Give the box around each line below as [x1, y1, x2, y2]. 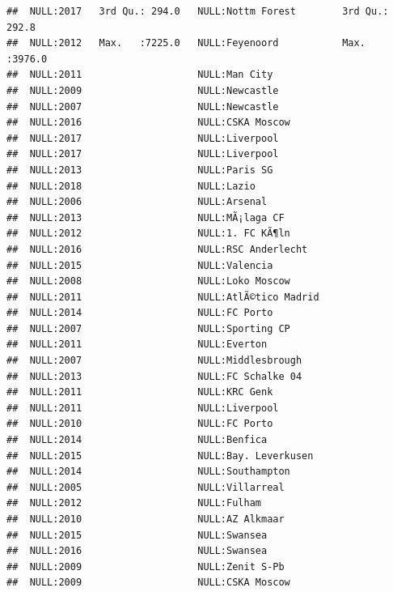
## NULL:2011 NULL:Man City [6, 69, 273, 81]
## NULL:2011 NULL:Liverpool [6, 402, 279, 414]
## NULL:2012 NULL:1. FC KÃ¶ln [6, 228, 290, 240]
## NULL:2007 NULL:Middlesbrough [6, 355, 302, 367]
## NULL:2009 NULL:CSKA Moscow [6, 577, 290, 589]
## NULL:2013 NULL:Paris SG [6, 164, 273, 176]
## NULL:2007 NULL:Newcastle [6, 100, 279, 113]
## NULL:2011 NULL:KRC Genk [6, 386, 273, 398]
